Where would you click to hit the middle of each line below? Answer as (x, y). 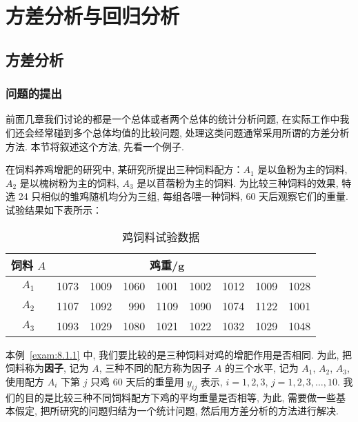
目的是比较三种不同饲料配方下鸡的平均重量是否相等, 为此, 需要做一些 (180, 397)
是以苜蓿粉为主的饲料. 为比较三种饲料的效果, (238, 182)
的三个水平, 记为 (262, 368)
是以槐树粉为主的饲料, (69, 182)
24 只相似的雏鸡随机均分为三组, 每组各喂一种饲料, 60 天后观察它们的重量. (183, 196)
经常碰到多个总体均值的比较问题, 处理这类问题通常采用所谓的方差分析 (192, 132)
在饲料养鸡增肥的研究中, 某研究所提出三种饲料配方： (125, 169)
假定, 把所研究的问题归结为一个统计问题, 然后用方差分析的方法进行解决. (177, 411)
